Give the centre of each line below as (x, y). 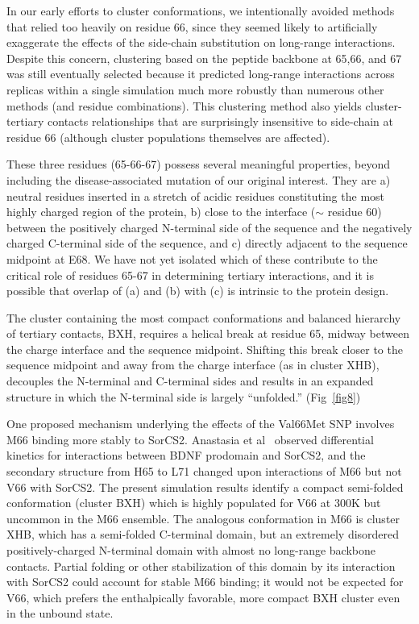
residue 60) (355, 212)
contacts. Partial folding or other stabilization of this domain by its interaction (201, 566)
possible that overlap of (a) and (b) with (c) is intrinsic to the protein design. (198, 291)
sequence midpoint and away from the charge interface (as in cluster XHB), (193, 365)
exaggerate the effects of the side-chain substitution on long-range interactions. (201, 42)
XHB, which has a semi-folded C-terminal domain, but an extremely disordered (203, 534)
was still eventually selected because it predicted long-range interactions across (201, 74)
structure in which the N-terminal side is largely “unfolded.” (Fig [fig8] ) (184, 396)
